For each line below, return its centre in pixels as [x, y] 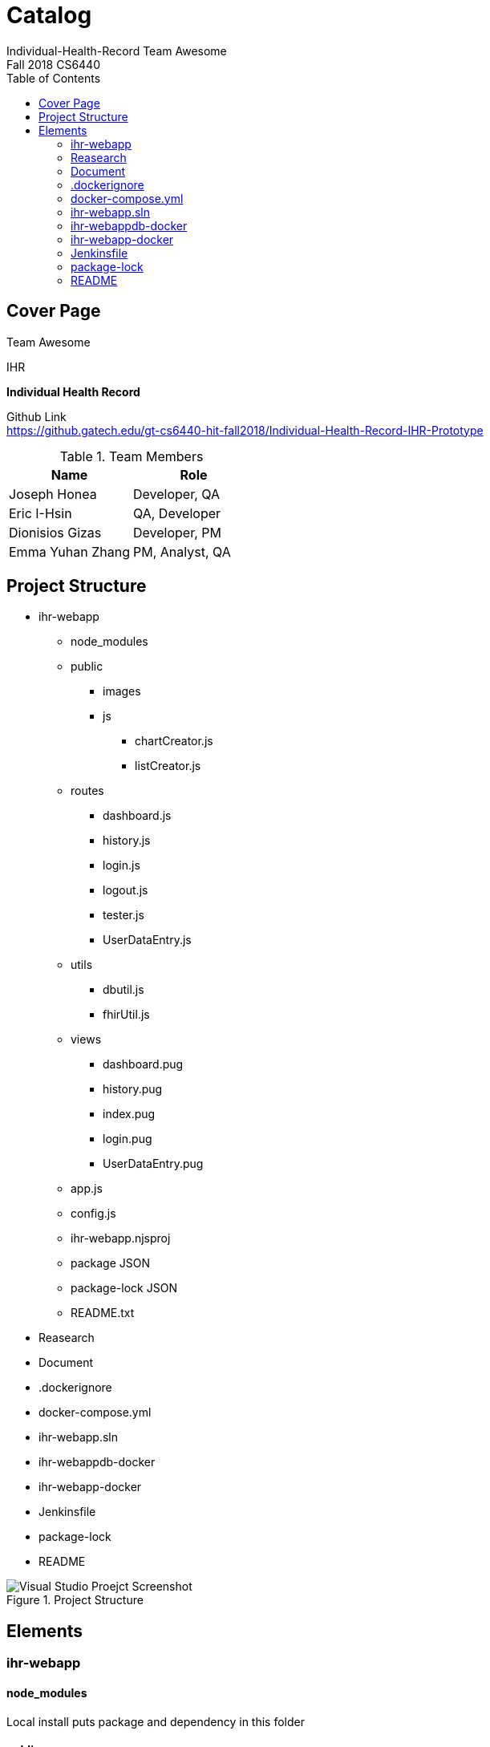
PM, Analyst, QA [182, 551]
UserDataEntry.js [147, 940]
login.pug [128, 1139]
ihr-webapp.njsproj [121, 1238]
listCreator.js [168, 766]
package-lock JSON [124, 1288]
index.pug [129, 1114]
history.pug [133, 1089]
